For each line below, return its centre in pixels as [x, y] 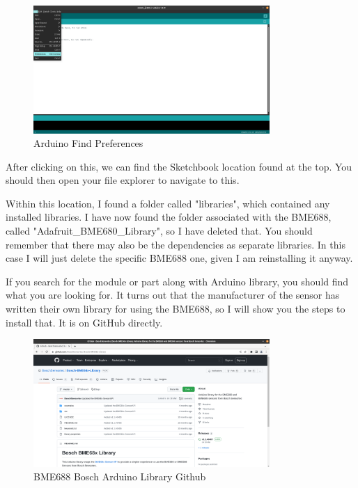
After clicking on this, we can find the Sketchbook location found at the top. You [179, 166]
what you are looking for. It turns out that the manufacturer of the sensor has [173, 295]
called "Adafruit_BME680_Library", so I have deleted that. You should [159, 231]
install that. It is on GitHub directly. [84, 322]
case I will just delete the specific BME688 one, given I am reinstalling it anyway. [179, 258]
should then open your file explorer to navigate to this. [123, 180]
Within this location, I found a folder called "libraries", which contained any [168, 203]
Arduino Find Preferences [88, 143]
